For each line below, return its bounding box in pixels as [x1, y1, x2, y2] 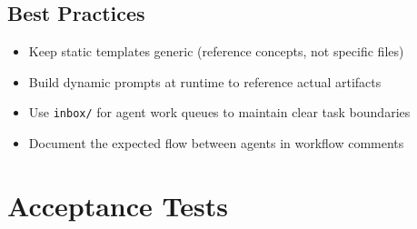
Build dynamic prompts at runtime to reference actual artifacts [28, 72, 382, 91]
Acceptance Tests [7, 186, 228, 224]
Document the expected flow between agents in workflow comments [28, 134, 404, 153]
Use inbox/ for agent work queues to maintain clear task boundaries [28, 103, 411, 122]
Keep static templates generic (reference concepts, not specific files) [28, 42, 404, 61]
